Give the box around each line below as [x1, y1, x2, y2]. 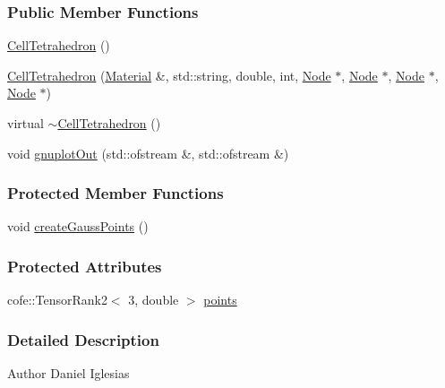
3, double [128, 290, 179, 309]
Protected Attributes [7, 254, 162, 277]
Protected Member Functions [7, 182, 224, 204]
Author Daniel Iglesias [7, 364, 130, 383]
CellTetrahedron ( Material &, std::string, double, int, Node [7, 65, 331, 84]
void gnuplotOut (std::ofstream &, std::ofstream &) [7, 143, 289, 162]
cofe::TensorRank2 [7, 290, 107, 309]
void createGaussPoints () [7, 217, 149, 236]
